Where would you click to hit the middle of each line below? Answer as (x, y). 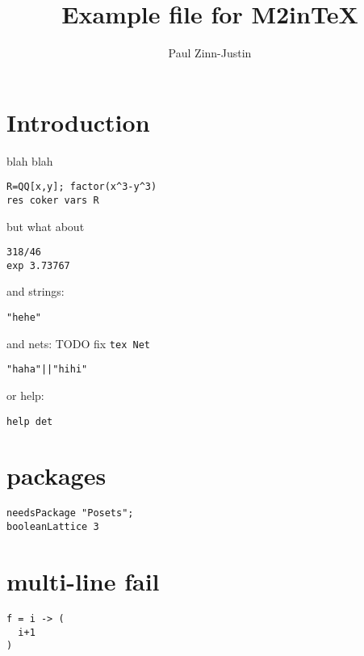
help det (30, 421)
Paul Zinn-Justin (210, 53)
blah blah (30, 160)
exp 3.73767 (38, 265)
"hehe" (24, 318)
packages (56, 475)
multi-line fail (83, 580)
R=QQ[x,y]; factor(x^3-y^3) (82, 187)
